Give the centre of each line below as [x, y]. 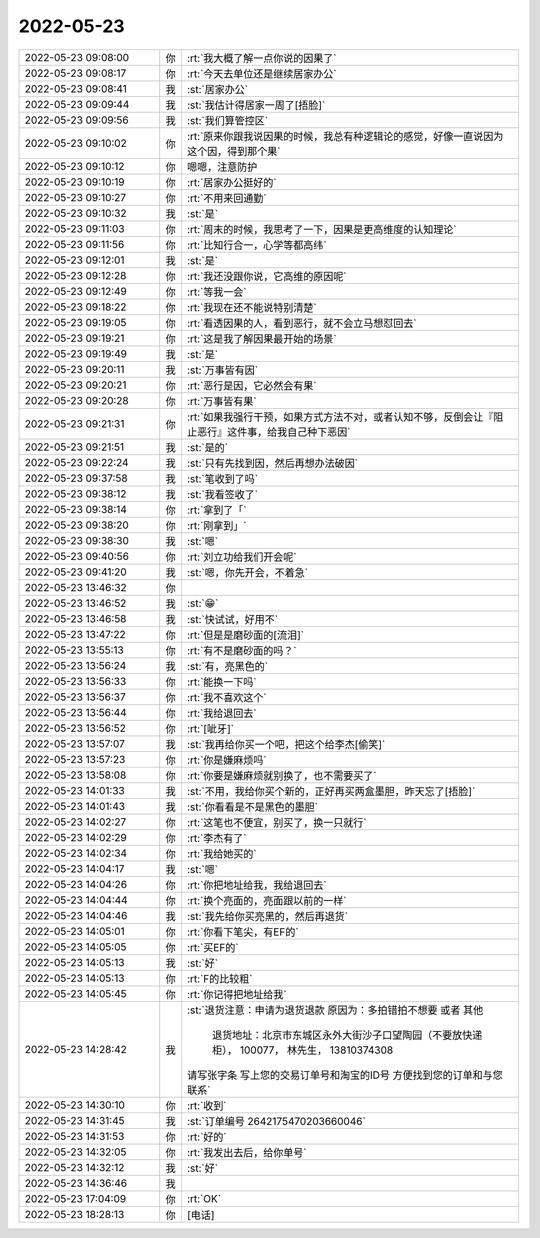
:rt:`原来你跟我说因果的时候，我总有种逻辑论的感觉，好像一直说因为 [345, 136]
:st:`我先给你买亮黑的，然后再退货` [267, 916]
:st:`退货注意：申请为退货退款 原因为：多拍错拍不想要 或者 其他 [335, 1010]
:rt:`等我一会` [216, 292]
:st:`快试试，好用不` [232, 619]
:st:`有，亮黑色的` [227, 666]
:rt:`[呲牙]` [210, 728]
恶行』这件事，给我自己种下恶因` [273, 432]
